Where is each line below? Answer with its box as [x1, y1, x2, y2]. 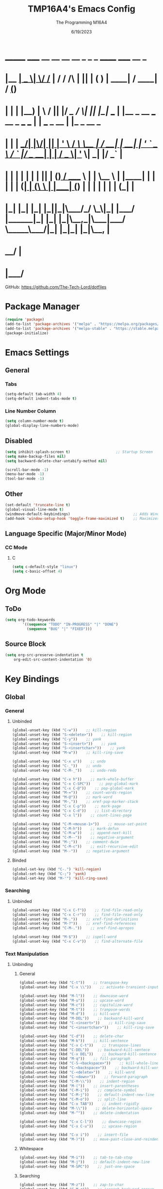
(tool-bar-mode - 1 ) [5, 476, 45, 481]
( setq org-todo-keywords [5, 617, 55, 622]
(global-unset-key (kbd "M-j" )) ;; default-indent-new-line [19, 1160, 150, 1165]
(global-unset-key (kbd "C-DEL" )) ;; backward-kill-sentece [19, 1047, 150, 1052]
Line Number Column [5, 407, 56, 414]
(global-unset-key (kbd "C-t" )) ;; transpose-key [19, 980, 129, 985]
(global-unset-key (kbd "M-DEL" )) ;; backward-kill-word [19, 1016, 144, 1021]
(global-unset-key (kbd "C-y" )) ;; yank [12, 737, 102, 741]
